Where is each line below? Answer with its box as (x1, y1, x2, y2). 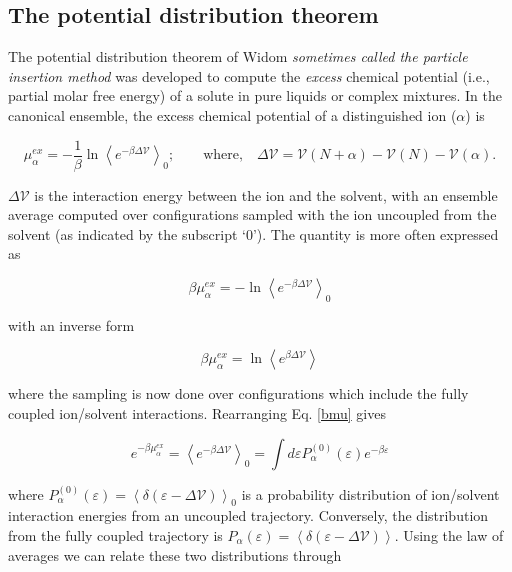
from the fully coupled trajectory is (8, 524, 223, 545)
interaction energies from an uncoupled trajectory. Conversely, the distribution (8, 505, 489, 526)
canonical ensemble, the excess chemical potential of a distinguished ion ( (8, 104, 457, 125)
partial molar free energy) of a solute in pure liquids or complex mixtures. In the (8, 85, 503, 106)
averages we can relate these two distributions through (8, 544, 342, 565)
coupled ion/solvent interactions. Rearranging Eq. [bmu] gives (8, 403, 386, 423)
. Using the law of (394, 524, 504, 545)
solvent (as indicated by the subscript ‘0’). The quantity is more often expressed (8, 223, 499, 244)
